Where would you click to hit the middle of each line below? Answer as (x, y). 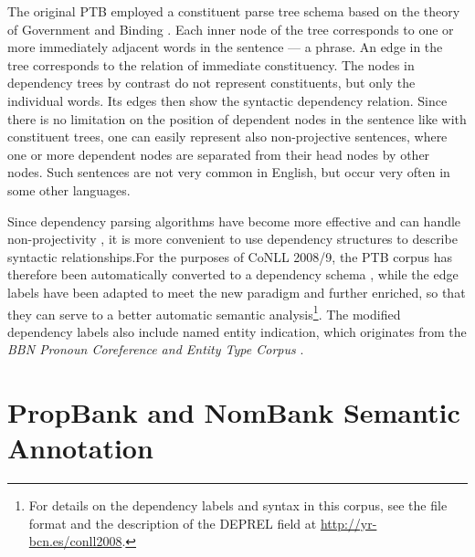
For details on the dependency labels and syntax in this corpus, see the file (238, 505)
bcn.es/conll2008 (75, 541)
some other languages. (69, 189)
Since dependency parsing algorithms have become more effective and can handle (234, 221)
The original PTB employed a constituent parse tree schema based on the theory (234, 11)
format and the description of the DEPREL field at (173, 523)
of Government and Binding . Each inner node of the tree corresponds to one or (231, 29)
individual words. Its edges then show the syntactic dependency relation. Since (227, 100)
